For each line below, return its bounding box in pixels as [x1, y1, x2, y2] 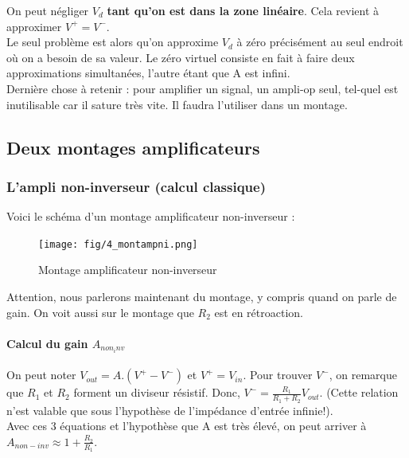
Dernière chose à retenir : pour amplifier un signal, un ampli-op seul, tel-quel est [6, 80, 399, 96]
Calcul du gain [6, 335, 88, 351]
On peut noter [6, 366, 76, 383]
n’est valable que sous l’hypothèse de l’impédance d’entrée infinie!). [6, 401, 333, 418]
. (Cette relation [319, 384, 399, 401]
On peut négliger [6, 2, 89, 18]
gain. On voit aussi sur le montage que [6, 303, 194, 320]
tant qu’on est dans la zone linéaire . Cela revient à [107, 2, 380, 18]
